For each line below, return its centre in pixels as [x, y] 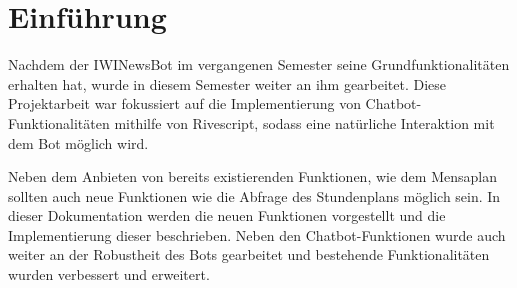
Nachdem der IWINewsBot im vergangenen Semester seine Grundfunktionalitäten [259, 64]
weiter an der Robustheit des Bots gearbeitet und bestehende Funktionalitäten [249, 254]
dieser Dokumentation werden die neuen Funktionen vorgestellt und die [227, 215]
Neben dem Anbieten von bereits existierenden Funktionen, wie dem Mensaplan [252, 176]
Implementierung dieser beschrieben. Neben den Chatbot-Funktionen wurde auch [257, 234]
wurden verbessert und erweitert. [109, 274]
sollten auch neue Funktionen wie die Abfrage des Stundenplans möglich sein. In [254, 195]
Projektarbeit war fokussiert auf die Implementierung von [184, 103]
